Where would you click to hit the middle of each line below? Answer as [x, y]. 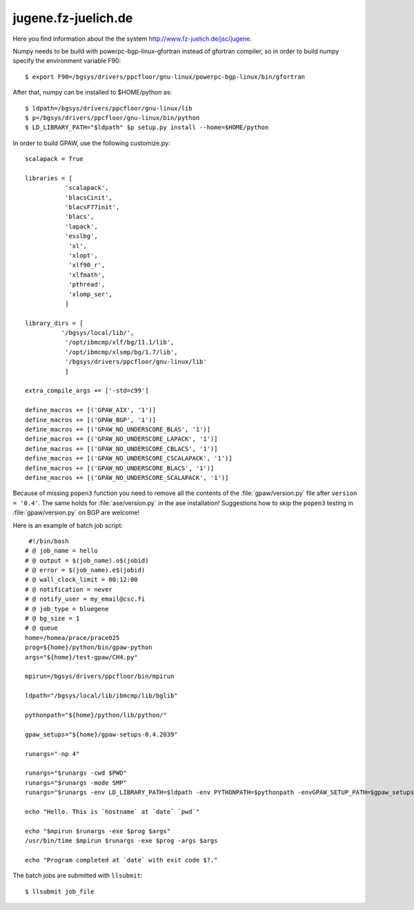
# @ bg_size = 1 [52, 619]
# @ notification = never [69, 589]
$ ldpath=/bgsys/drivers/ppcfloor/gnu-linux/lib [109, 108]
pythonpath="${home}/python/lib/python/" [96, 715]
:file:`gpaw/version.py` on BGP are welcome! [76, 513]
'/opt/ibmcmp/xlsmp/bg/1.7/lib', [121, 352]
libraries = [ [49, 178]
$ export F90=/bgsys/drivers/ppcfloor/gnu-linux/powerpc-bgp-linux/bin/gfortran [165, 77]
